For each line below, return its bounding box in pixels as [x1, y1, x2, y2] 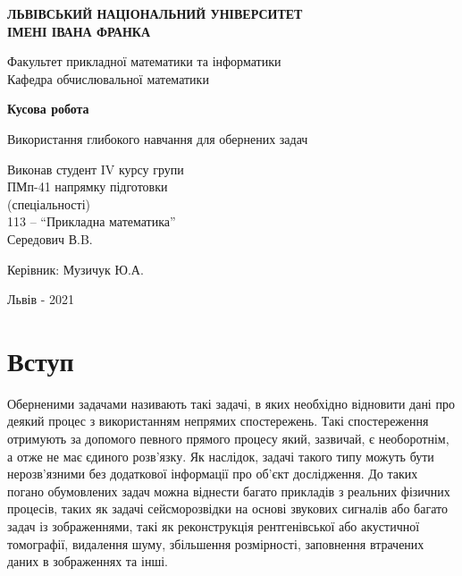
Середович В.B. [7, 229, 93, 248]
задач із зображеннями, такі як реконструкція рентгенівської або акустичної [7, 517, 420, 535]
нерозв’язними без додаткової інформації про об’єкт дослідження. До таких [7, 464, 418, 483]
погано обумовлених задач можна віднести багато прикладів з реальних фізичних [7, 481, 450, 500]
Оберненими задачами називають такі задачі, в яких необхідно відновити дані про [7, 394, 455, 412]
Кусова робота [7, 99, 89, 118]
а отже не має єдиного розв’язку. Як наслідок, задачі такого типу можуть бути [7, 446, 434, 465]
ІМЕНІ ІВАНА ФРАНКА [7, 21, 151, 40]
